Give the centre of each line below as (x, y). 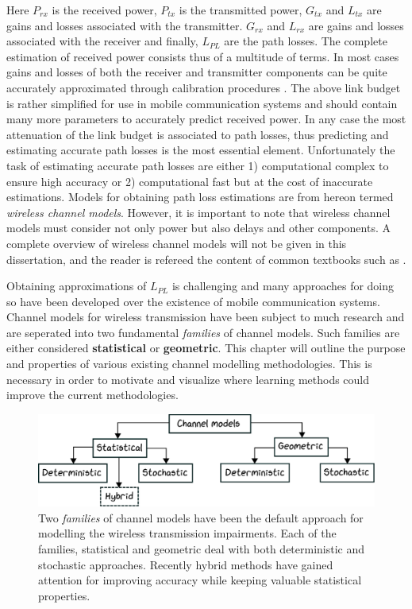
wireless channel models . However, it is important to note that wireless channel (198, 212)
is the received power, (104, 10)
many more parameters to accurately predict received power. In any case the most (206, 119)
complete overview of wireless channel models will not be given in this (177, 243)
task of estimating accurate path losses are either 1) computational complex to (198, 165)
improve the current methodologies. (92, 395)
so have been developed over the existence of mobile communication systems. (193, 301)
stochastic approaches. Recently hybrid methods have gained (186, 564)
